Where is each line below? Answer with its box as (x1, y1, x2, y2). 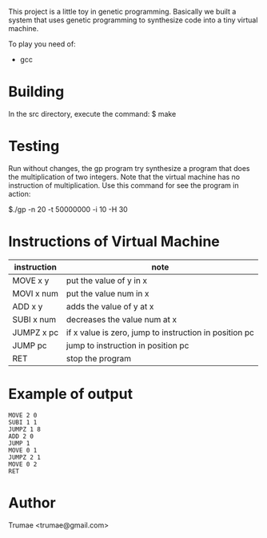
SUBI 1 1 (8, 418, 38, 426)
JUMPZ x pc (12, 327, 59, 338)
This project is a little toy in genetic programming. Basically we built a (8, 7, 237, 16)
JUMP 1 (8, 439, 30, 447)
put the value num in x (66, 288, 149, 299)
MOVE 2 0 (8, 411, 38, 419)
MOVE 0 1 (8, 446, 38, 454)
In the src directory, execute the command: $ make (8, 109, 177, 118)
